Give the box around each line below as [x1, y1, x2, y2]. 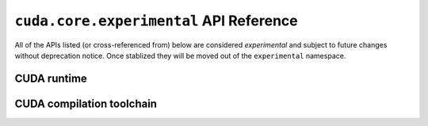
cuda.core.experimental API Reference [14, 12, 298, 29]
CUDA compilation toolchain [14, 97, 158, 110]
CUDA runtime [14, 71, 87, 85]
